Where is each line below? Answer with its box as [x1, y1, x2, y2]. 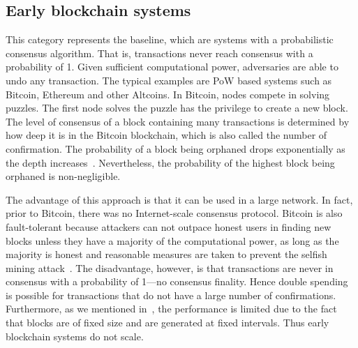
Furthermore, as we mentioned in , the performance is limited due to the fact [6, 301, 337, 316]
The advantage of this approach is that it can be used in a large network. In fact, [6, 192, 353, 206]
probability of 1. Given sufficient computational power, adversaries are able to [6, 59, 338, 74]
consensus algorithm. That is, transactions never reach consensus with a [6, 45, 313, 60]
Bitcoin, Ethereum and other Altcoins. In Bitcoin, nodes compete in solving [6, 86, 330, 101]
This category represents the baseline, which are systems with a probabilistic [6, 32, 334, 47]
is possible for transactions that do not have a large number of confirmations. [6, 287, 336, 302]
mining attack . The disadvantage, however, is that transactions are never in [6, 260, 334, 275]
